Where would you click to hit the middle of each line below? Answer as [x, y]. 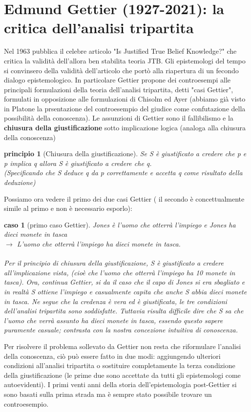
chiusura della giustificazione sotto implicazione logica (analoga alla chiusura [125, 128]
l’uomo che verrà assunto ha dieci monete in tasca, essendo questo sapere [114, 320]
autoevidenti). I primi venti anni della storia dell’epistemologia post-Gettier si [120, 384]
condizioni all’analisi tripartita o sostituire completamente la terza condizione [120, 365]
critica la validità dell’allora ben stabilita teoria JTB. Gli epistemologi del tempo [125, 60]
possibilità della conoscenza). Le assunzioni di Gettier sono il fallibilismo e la [119, 118]
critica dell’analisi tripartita [99, 28]
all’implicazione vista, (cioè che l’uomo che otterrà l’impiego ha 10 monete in [120, 272]
